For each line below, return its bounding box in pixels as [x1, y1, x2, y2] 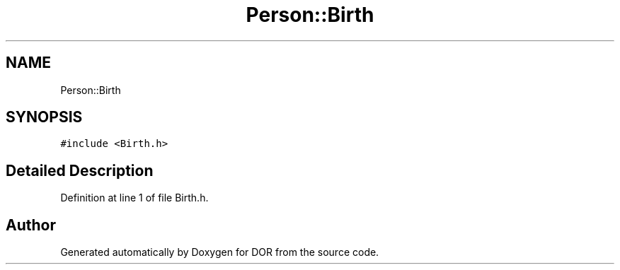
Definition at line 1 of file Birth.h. [60, 192, 209, 204]
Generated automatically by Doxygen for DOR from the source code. [60, 246, 379, 259]
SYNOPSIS [6, 108, 83, 127]
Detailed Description [6, 161, 154, 180]
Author [6, 216, 56, 234]
